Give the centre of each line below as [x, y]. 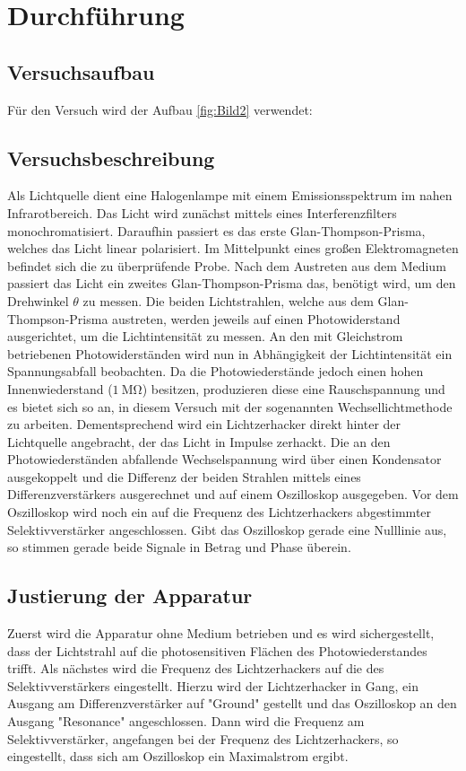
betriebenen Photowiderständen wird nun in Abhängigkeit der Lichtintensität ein [230, 353]
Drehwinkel [38, 300]
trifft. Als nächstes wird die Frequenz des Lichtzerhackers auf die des [196, 668]
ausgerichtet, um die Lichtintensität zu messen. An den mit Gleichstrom [205, 336]
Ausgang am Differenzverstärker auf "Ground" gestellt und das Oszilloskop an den [232, 703]
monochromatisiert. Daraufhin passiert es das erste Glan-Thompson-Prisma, [216, 230]
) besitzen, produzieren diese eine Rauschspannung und [293, 388]
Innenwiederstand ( [60, 388]
